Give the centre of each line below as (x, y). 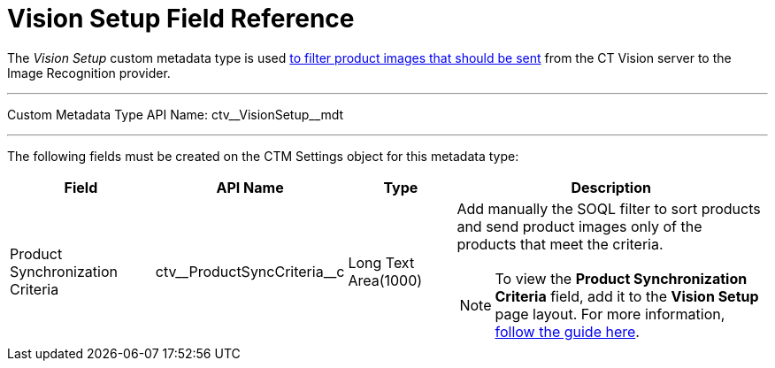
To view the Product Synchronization (621, 278)
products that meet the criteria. (560, 244)
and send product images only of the (579, 226)
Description (611, 187)
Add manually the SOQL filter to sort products (609, 208)
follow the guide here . (567, 331)
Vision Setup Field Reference (181, 19)
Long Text (381, 262)
